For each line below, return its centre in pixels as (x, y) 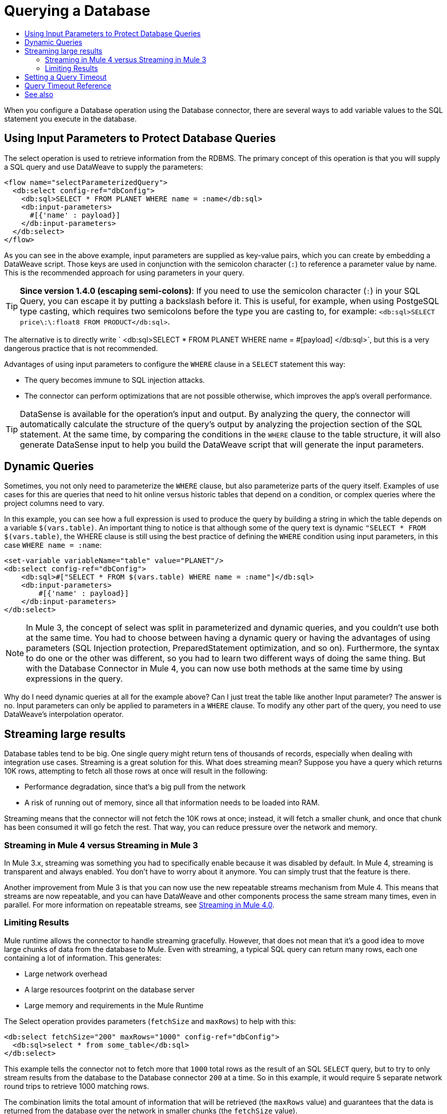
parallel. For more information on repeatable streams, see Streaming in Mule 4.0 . (139, 905)
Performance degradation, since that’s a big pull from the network (135, 787)
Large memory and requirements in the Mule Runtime (114, 1005)
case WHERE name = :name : (53, 545)
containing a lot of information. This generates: (83, 958)
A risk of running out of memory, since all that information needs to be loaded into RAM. (172, 803)
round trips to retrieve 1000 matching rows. (77, 1086)
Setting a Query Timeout (66, 77)
